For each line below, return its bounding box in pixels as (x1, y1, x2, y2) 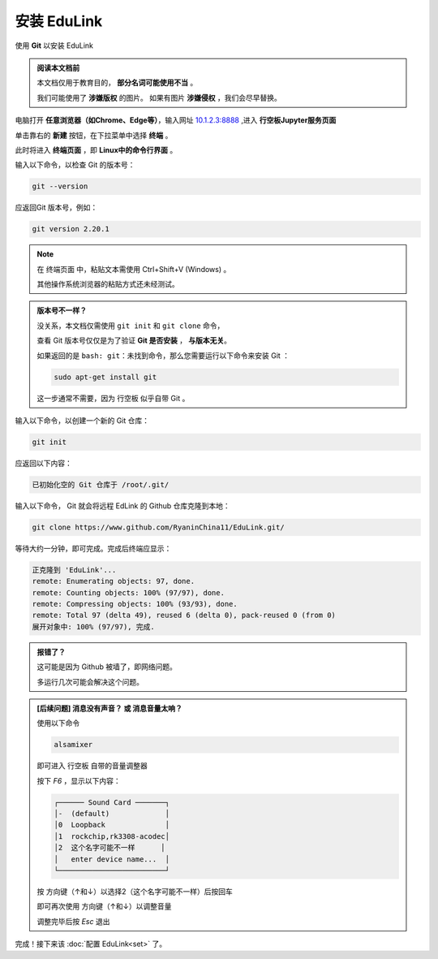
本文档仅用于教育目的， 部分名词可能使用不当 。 (36, 78, 198, 88)
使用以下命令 (36, 719, 80, 728)
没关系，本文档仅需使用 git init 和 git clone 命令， (36, 321, 225, 330)
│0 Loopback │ (54, 820, 170, 830)
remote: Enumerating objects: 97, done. (32, 577, 195, 586)
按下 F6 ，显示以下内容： (36, 775, 121, 785)
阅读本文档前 (36, 63, 80, 72)
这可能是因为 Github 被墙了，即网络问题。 (36, 662, 178, 672)
